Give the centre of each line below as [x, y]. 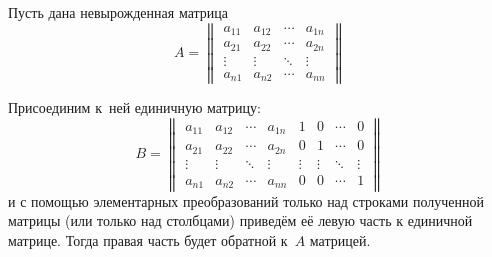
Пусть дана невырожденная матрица [118, 12]
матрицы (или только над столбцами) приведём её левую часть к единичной [240, 220]
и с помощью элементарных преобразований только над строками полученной [246, 200]
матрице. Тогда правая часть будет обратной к [148, 239]
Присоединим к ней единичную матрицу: [134, 107]
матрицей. [340, 239]
